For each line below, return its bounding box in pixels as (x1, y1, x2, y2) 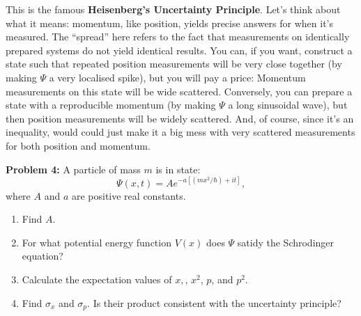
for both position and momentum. (6, 138, 151, 152)
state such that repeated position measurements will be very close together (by (6, 56, 342, 71)
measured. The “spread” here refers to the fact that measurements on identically (6, 29, 350, 44)
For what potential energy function (22, 235, 171, 249)
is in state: (155, 161, 201, 176)
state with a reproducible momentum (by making (6, 97, 216, 112)
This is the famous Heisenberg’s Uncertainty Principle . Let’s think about (6, 2, 341, 16)
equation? (22, 248, 63, 263)
